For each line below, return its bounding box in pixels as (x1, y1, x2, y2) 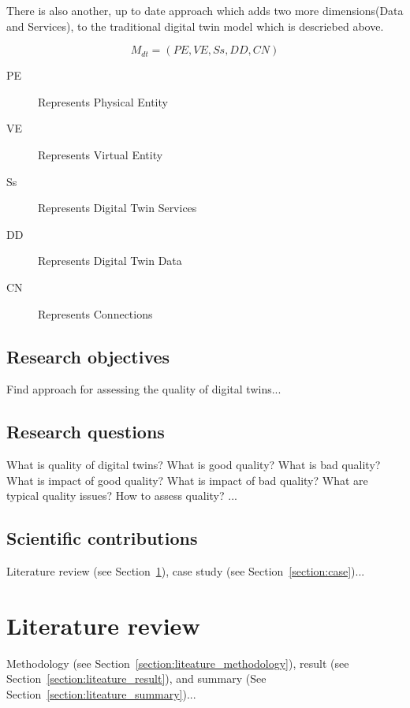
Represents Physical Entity (38, 93, 168, 110)
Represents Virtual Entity (38, 146, 163, 162)
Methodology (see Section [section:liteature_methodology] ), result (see (6, 654, 349, 671)
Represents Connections (38, 305, 153, 322)
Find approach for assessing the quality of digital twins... (6, 381, 281, 397)
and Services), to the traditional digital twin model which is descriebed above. (6, 17, 384, 34)
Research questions (6, 419, 165, 444)
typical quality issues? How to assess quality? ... (6, 487, 237, 504)
